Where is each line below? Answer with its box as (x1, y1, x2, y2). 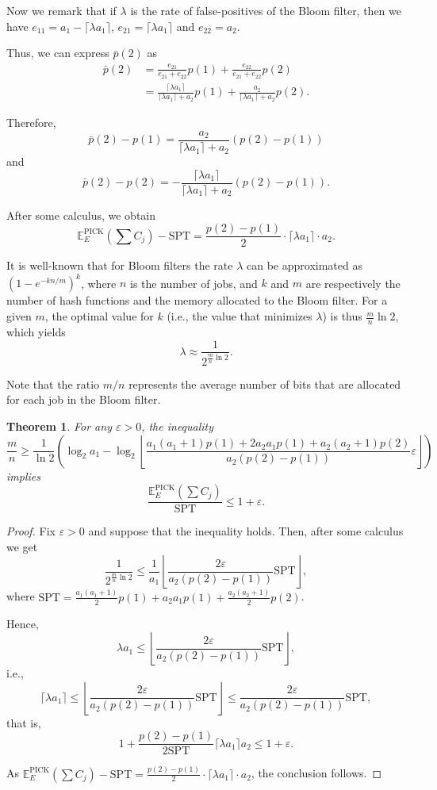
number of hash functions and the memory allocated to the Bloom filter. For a (6, 292, 388, 309)
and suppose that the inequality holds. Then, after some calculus (88, 523, 404, 539)
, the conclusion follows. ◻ (251, 765, 382, 781)
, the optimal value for (44, 308, 154, 324)
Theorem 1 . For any (6, 417, 112, 434)
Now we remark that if (6, 2, 117, 18)
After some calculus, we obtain (6, 206, 156, 223)
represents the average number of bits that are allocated (128, 375, 401, 392)
